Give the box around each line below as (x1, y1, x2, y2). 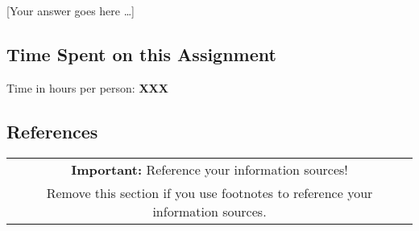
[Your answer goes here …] (6, 2, 135, 19)
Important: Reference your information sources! (71, 159, 348, 179)
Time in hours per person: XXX (6, 79, 168, 96)
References (6, 118, 98, 143)
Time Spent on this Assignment (6, 41, 276, 66)
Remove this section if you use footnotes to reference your (46, 183, 373, 202)
